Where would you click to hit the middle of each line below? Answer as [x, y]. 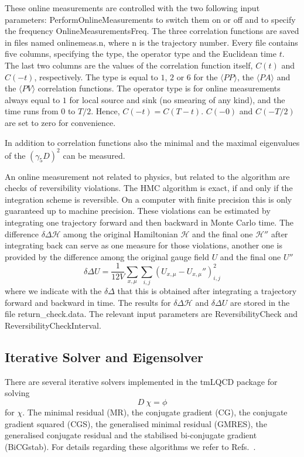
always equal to [33, 99]
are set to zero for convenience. [60, 122]
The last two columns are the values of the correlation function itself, [129, 65]
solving [17, 393]
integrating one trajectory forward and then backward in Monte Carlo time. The [149, 222]
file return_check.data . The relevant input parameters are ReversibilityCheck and [151, 314]
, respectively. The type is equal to [96, 76]
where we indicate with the [53, 291]
